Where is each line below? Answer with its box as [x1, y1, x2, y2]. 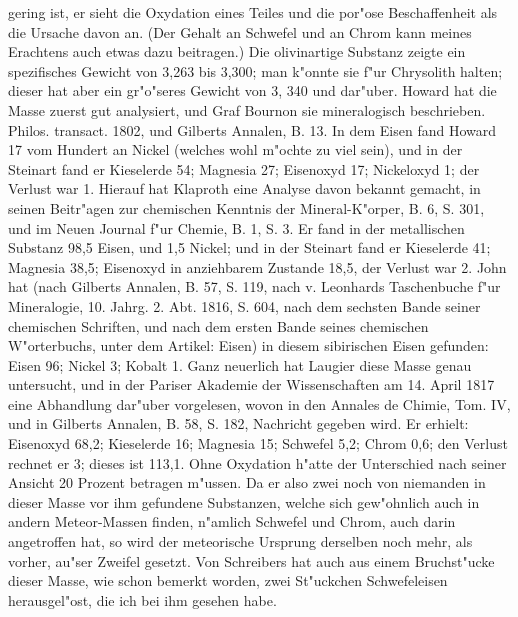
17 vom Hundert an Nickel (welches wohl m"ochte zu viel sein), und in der [8, 139, 463, 160]
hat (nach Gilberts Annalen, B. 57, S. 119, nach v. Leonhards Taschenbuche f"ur [8, 276, 501, 297]
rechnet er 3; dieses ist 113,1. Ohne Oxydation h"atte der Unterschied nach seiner [8, 452, 507, 473]
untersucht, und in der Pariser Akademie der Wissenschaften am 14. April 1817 [8, 374, 495, 395]
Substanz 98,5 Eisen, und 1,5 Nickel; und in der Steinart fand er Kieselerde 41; [8, 237, 491, 258]
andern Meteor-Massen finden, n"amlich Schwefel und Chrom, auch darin [8, 511, 456, 532]
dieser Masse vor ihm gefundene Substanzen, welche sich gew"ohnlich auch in [8, 491, 480, 512]
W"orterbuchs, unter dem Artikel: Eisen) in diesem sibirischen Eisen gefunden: [8, 335, 489, 356]
